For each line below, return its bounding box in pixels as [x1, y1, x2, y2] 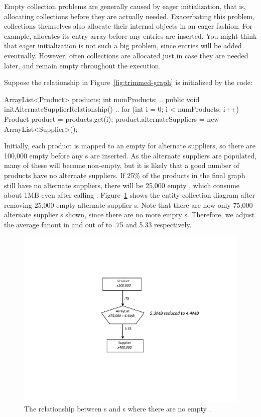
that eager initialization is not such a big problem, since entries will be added [4, 40, 242, 51]
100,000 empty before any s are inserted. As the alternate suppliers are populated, [4, 150, 257, 160]
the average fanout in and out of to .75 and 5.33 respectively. [4, 219, 192, 229]
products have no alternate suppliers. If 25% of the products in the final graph [4, 170, 245, 180]
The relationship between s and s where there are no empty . [24, 403, 211, 413]
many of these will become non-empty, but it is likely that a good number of [4, 160, 239, 171]
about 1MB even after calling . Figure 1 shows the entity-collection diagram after [4, 190, 255, 200]
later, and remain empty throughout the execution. [4, 60, 161, 70]
